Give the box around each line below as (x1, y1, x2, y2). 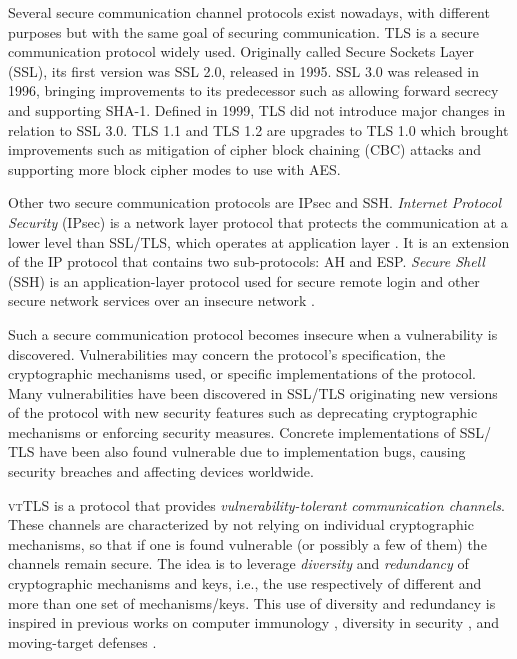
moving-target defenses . (8, 631, 157, 652)
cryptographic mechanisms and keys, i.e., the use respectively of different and (8, 573, 482, 594)
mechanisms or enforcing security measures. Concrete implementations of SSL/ (8, 421, 492, 442)
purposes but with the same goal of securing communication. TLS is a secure (8, 21, 479, 42)
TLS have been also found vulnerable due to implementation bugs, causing (8, 441, 466, 462)
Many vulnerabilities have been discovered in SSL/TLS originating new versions (8, 382, 498, 403)
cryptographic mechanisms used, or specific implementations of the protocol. (8, 363, 476, 384)
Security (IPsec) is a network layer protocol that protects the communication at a (8, 211, 508, 232)
